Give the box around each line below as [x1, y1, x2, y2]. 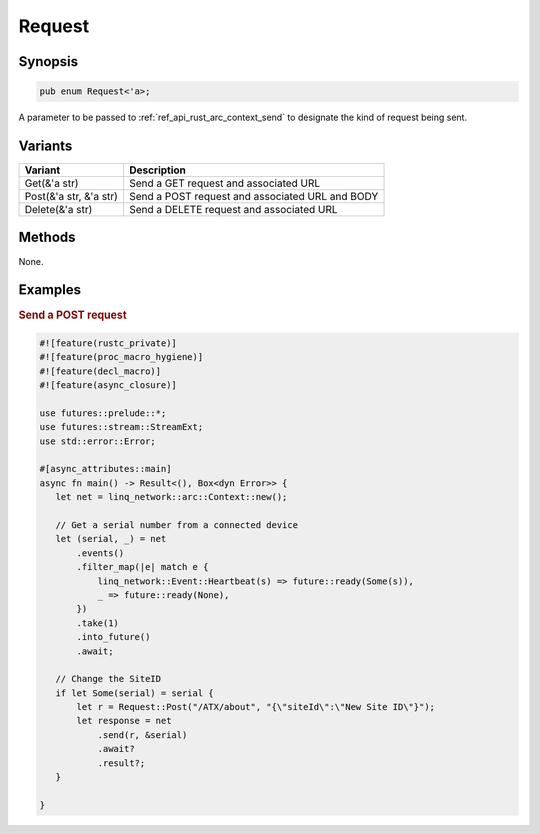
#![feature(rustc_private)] [39, 337, 177, 349]
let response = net [76, 715, 172, 727]
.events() [76, 547, 125, 559]
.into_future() [76, 631, 151, 643]
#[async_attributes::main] [39, 463, 172, 475]
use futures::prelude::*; [39, 407, 167, 419]
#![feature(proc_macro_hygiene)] [39, 351, 204, 363]
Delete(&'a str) [24, 203, 93, 217]
